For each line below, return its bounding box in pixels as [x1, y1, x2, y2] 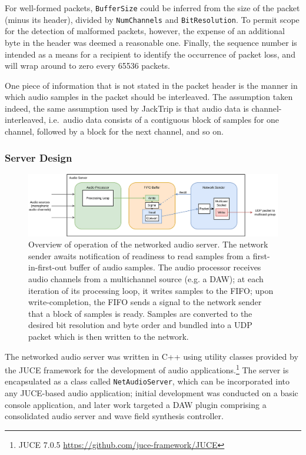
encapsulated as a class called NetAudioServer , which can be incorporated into [5, 375, 290, 387]
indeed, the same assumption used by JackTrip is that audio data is [5, 102, 249, 114]
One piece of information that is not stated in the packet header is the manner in [5, 79, 298, 91]
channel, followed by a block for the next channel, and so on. [5, 125, 224, 138]
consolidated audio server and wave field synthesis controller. [5, 410, 224, 422]
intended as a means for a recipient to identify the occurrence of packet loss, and [5, 48, 295, 60]
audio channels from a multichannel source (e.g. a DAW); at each [28, 272, 264, 285]
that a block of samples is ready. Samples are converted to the [28, 307, 252, 319]
